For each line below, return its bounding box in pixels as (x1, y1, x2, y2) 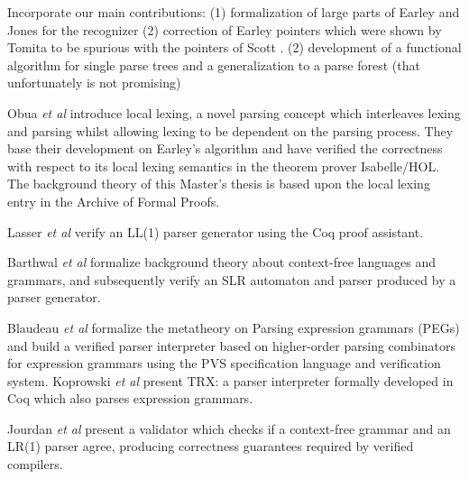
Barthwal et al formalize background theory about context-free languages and (7, 253, 436, 272)
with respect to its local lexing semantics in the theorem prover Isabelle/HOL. (7, 156, 440, 175)
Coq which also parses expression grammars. (7, 389, 253, 408)
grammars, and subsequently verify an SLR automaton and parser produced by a (7, 270, 456, 289)
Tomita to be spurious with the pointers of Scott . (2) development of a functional (7, 38, 462, 57)
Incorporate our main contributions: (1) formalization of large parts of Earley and (7, 3, 460, 21)
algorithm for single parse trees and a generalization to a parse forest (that (7, 55, 420, 74)
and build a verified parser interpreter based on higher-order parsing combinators (7, 336, 456, 355)
